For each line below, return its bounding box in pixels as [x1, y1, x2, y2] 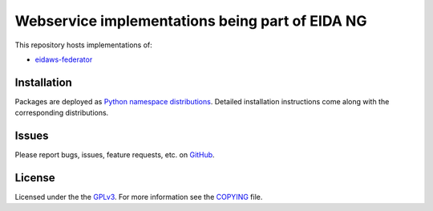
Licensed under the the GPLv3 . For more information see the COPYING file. [14, 193, 263, 202]
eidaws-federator [34, 55, 93, 64]
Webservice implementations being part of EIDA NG [14, 12, 367, 30]
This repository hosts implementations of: [14, 40, 152, 50]
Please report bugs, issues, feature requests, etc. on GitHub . [14, 150, 216, 160]
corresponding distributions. [14, 108, 109, 118]
